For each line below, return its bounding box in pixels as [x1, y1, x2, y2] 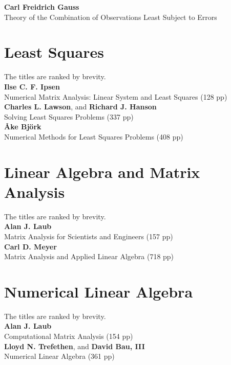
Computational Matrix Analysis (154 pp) [4, 331, 133, 341]
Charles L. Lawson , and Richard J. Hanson [4, 101, 157, 112]
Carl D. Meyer [4, 241, 57, 252]
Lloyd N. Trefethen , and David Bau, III [4, 340, 145, 351]
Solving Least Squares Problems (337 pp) [4, 111, 134, 122]
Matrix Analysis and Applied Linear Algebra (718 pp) [4, 251, 174, 262]
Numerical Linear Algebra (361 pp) [4, 351, 115, 361]
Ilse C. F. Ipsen [4, 81, 60, 92]
